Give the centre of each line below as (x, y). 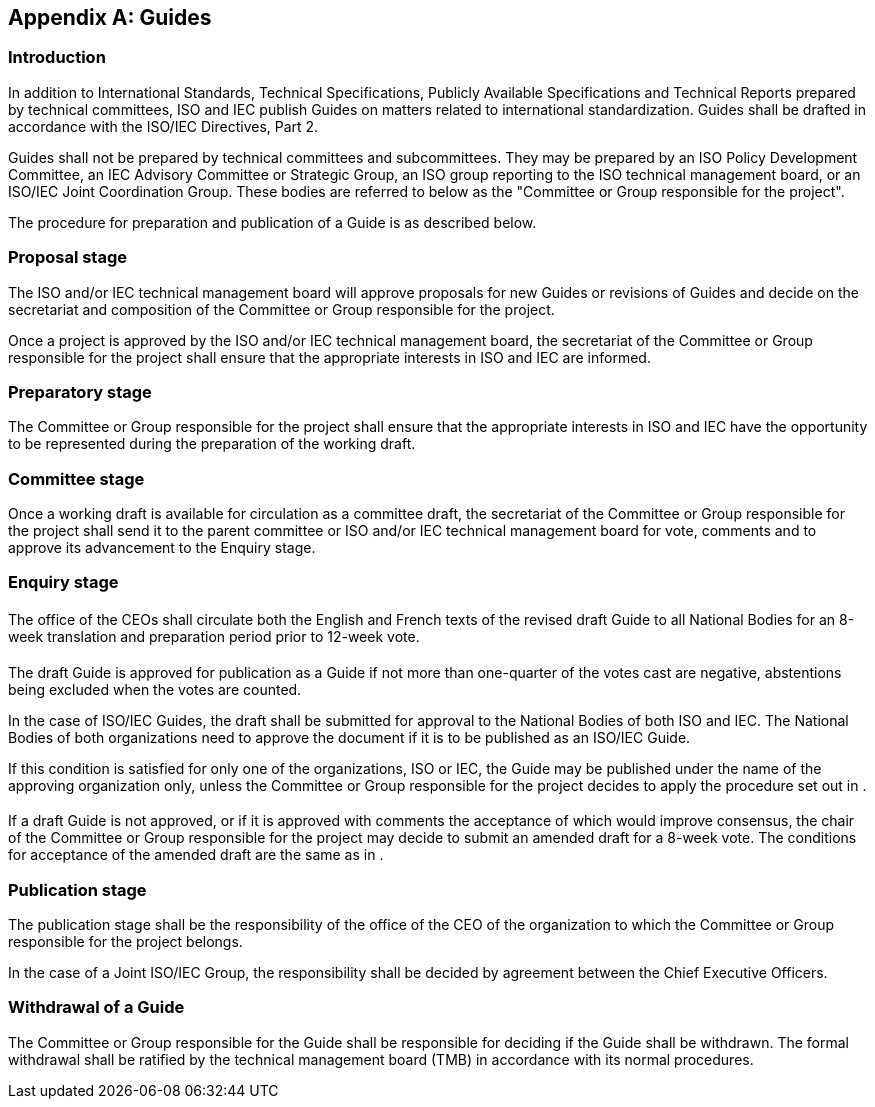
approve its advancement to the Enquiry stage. (162, 548)
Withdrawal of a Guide (96, 1007)
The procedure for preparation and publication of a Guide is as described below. (272, 222)
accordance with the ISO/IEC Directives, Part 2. (163, 126)
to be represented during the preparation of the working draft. (212, 444)
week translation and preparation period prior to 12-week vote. (214, 637)
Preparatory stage (80, 391)
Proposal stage (68, 257)
